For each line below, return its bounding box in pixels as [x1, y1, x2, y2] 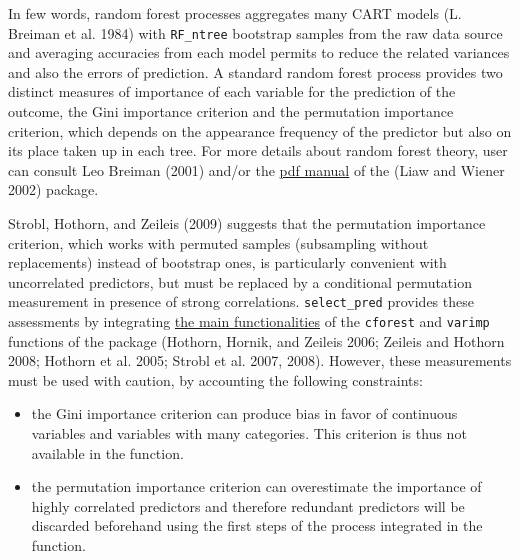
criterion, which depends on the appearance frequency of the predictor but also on [8, 120, 512, 141]
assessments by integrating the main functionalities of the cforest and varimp [8, 311, 490, 332]
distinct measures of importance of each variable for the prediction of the [8, 81, 456, 102]
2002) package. [8, 179, 99, 200]
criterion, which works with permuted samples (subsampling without [8, 232, 429, 253]
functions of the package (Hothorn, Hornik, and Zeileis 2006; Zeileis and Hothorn [8, 330, 505, 351]
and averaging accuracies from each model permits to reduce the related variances [8, 42, 510, 63]
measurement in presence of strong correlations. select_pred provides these [8, 291, 474, 312]
